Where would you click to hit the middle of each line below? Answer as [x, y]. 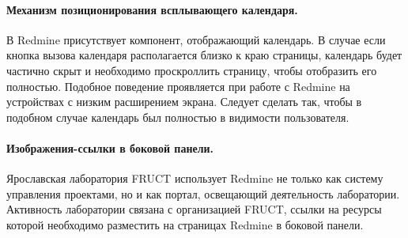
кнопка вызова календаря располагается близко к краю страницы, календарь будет [204, 55]
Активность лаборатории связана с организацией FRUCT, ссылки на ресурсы [194, 209]
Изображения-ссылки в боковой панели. [110, 147]
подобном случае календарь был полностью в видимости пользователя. [178, 117]
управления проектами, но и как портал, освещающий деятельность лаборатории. [203, 193]
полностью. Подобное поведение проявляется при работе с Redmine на [178, 86]
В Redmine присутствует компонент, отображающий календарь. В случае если [196, 39]
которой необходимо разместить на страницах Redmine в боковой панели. [185, 224]
